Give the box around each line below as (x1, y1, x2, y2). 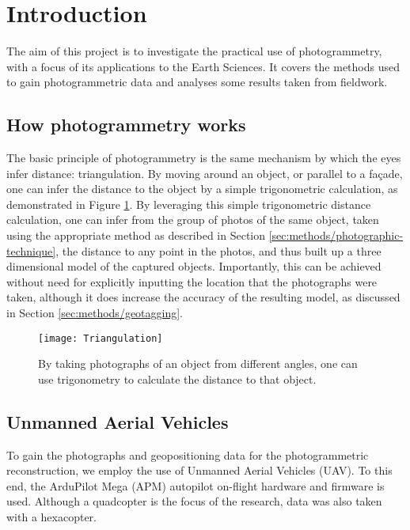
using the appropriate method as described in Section (6, 227, 266, 244)
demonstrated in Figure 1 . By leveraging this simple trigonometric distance (6, 195, 371, 212)
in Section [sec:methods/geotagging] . (6, 305, 184, 321)
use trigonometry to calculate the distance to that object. (38, 370, 317, 387)
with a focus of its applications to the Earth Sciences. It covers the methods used (6, 58, 400, 74)
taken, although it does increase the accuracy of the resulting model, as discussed (6, 289, 401, 305)
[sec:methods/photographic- (268, 227, 404, 244)
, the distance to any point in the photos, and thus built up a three (55, 242, 382, 259)
